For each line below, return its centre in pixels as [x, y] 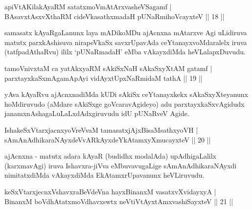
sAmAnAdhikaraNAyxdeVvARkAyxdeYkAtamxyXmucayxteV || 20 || [108, 139]
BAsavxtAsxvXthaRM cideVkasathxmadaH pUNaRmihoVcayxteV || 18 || [115, 16]
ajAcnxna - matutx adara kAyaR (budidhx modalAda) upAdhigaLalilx [110, 156]
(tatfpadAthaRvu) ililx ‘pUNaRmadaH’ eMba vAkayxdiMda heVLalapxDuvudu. [125, 52]
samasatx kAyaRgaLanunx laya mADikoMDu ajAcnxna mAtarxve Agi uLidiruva [126, 33]
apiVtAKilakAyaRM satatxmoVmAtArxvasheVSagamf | [88, 6]
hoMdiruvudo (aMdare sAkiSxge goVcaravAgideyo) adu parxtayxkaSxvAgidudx [125, 104]
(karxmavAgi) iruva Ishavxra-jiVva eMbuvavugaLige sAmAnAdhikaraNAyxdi [121, 165]
